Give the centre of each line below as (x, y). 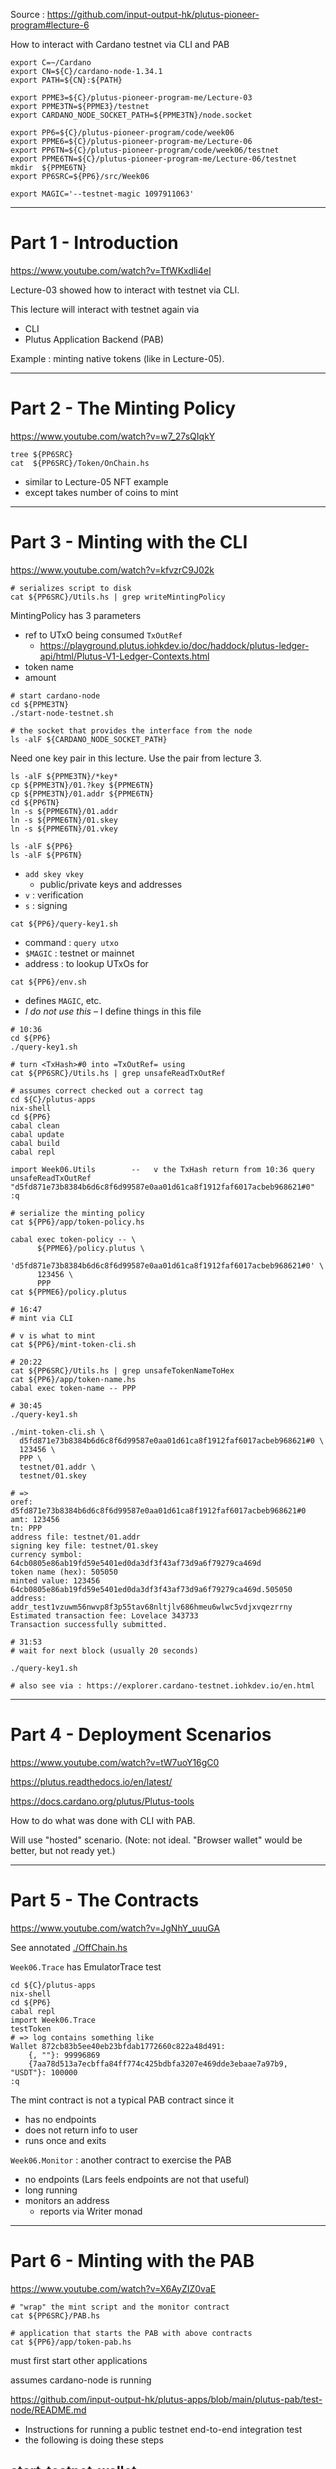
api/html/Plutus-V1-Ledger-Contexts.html (124, 656)
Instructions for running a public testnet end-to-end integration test (163, 2429)
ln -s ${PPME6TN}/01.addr (64, 811)
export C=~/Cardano (51, 63)
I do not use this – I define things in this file (113, 1011)
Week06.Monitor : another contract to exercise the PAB (121, 2160)
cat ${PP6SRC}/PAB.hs (55, 2315)
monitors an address (67, 2200)
